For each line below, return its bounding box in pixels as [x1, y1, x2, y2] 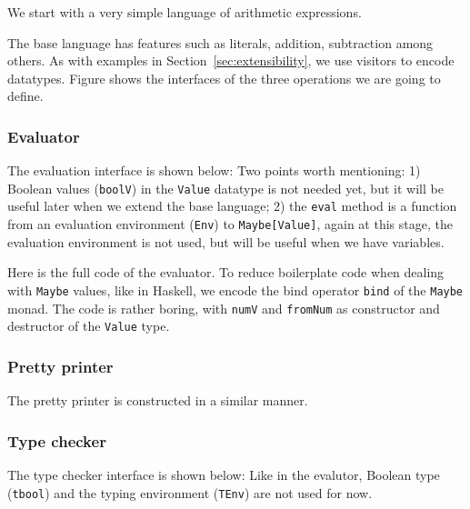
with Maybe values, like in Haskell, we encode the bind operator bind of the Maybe [7, 280, 464, 299]
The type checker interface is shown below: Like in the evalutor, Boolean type [7, 464, 440, 484]
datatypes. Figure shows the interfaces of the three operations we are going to [7, 68, 441, 87]
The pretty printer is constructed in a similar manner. [7, 391, 308, 410]
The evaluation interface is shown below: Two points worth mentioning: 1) [7, 161, 421, 180]
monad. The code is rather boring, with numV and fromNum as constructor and [7, 298, 440, 317]
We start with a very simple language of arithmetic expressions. [7, 3, 362, 21]
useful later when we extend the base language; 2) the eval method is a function [7, 196, 457, 215]
